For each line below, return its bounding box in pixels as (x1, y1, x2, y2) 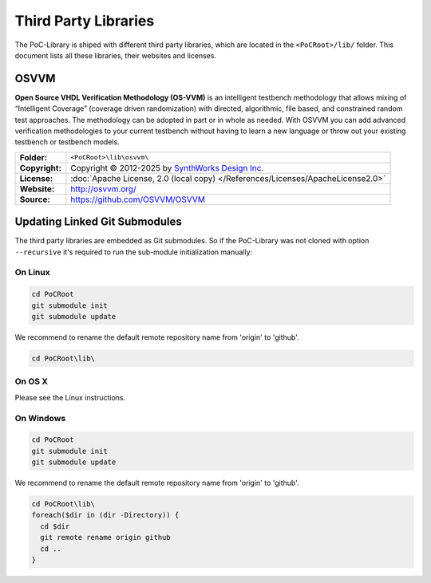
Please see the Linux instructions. (14, 392, 126, 402)
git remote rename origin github (40, 533, 171, 542)
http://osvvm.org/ (70, 183, 136, 195)
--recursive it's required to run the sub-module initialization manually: (14, 247, 253, 257)
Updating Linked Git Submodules (14, 215, 183, 229)
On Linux (14, 267, 51, 278)
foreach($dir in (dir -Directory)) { (31, 510, 180, 520)
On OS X (14, 376, 48, 387)
